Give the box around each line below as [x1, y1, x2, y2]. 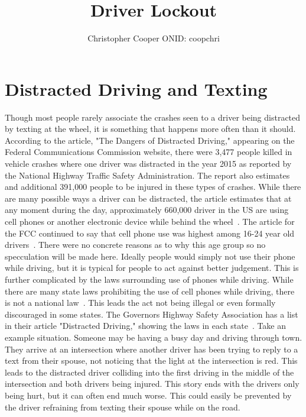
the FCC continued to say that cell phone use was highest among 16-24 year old [5, 227, 295, 239]
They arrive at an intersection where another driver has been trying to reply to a [5, 342, 298, 355]
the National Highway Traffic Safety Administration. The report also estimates [5, 169, 290, 181]
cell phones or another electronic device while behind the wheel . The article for [5, 215, 295, 227]
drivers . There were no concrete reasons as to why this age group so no [5, 238, 266, 251]
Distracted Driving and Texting [5, 76, 268, 101]
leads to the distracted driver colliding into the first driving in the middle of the [5, 366, 294, 378]
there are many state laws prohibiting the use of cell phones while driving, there [5, 285, 295, 297]
